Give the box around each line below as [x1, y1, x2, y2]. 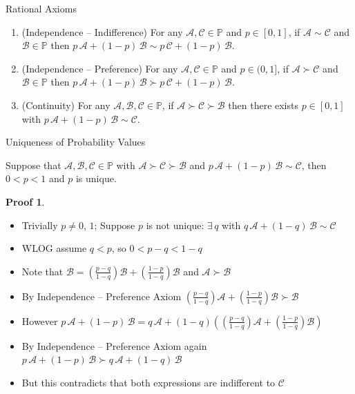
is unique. [75, 171, 117, 186]
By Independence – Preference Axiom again [21, 338, 207, 353]
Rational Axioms [6, 1, 77, 15]
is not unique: [146, 217, 204, 232]
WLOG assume [21, 241, 87, 255]
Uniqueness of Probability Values [6, 135, 146, 149]
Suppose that [6, 157, 61, 172]
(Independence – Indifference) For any [21, 24, 183, 39]
